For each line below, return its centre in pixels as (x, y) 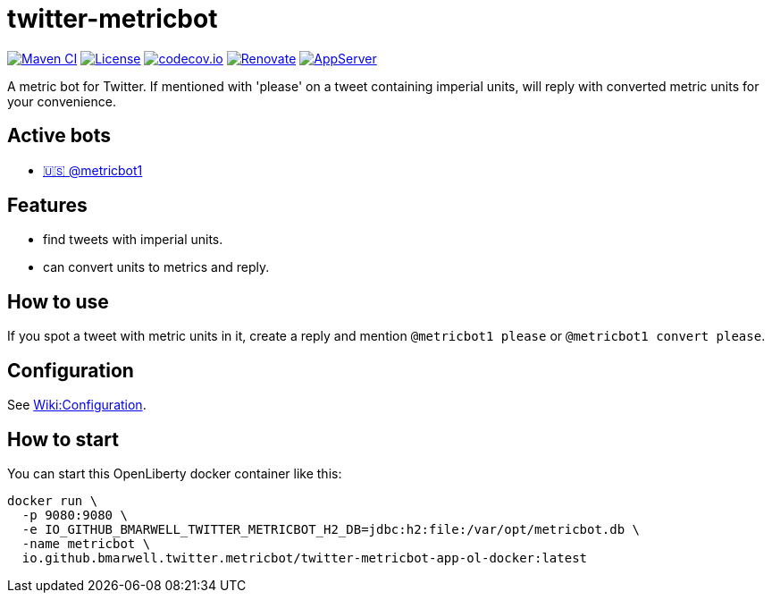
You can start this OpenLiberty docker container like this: (175, 473)
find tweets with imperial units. (133, 240)
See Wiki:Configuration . (77, 405)
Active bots (59, 136)
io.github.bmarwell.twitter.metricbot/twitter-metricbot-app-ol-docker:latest (305, 558)
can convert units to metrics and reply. (156, 267)
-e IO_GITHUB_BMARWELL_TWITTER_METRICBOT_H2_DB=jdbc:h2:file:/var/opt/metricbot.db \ (331, 529)
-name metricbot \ (86, 543)
